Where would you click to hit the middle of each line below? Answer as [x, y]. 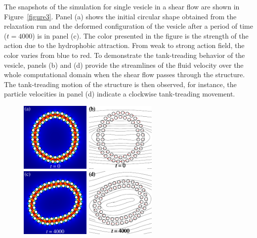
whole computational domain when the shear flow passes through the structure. [125, 74]
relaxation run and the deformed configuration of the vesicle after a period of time [128, 26]
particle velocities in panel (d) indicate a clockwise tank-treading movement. [120, 94]
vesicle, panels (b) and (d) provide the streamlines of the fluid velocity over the [124, 65]
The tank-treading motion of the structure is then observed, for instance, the [120, 84]
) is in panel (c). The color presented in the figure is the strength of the [140, 35]
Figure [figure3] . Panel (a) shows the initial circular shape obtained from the [120, 16]
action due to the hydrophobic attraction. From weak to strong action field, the [124, 45]
